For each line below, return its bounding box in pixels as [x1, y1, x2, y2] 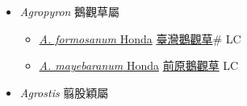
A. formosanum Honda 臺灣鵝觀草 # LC [39, 30, 241, 47]
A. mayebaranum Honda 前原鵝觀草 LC [39, 57, 239, 74]
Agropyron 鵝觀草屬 [19, 3, 120, 19]
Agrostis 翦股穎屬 [19, 84, 109, 100]
